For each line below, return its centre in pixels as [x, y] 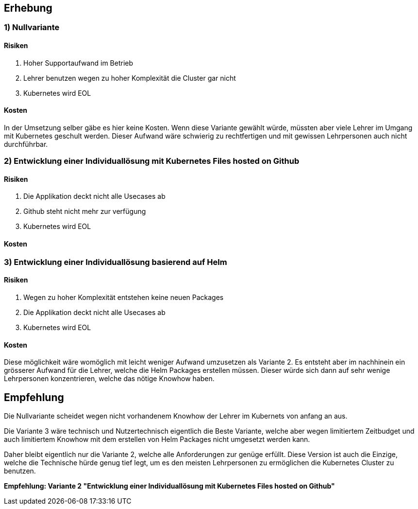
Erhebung [28, 8]
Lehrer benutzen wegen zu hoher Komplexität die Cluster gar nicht [130, 78]
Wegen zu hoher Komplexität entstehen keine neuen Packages [124, 297]
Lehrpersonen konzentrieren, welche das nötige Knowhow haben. [109, 379]
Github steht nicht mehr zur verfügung [85, 211]
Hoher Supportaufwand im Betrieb [78, 63]
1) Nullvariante [32, 27]
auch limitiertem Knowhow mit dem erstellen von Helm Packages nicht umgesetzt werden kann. [157, 439]
